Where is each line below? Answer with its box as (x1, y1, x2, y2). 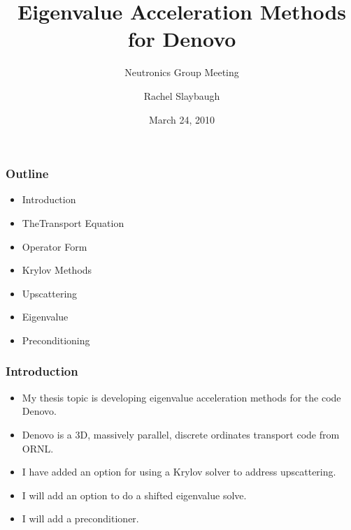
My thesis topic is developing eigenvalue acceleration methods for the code (22, 390, 341, 404)
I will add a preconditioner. (22, 511, 139, 526)
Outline (6, 165, 49, 182)
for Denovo (127, 24, 236, 53)
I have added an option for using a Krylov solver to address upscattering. (22, 464, 336, 479)
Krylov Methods (22, 263, 92, 277)
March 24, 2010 (148, 112, 215, 126)
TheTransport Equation (22, 215, 124, 230)
